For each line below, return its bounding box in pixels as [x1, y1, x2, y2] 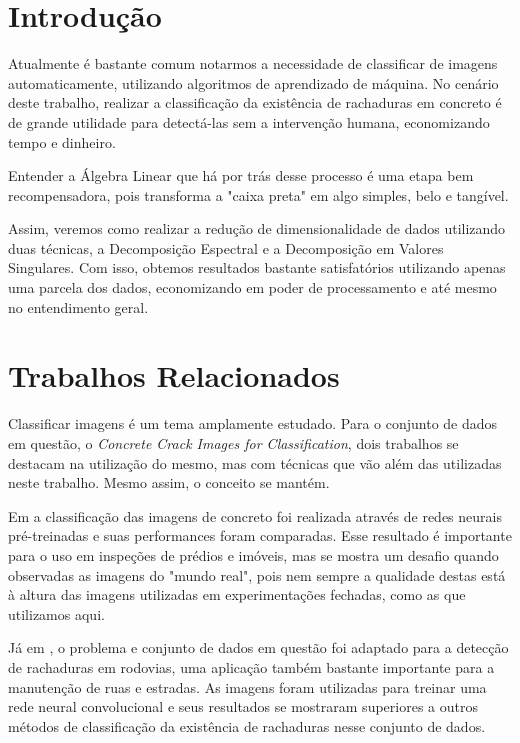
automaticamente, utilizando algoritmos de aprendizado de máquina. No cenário [8, 72, 499, 93]
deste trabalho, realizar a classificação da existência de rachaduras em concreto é [8, 92, 502, 113]
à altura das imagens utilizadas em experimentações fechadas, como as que [8, 584, 466, 605]
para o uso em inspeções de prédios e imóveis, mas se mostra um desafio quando [8, 544, 499, 565]
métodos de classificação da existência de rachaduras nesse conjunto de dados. [8, 715, 486, 736]
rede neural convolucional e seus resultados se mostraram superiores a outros [8, 696, 478, 717]
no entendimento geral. [8, 296, 149, 317]
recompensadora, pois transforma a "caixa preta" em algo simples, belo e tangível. [8, 184, 509, 205]
